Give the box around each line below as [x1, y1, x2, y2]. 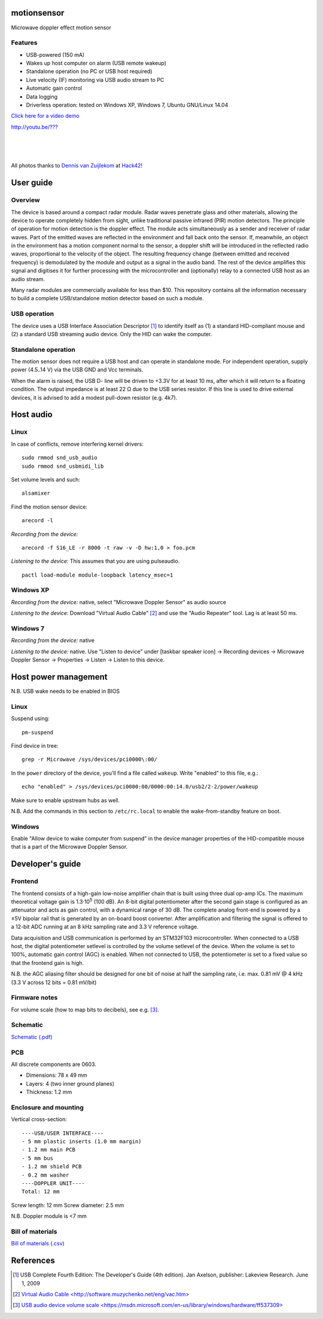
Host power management [11, 672, 108, 682]
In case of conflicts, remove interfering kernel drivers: [11, 440, 144, 447]
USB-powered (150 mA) [26, 51, 85, 58]
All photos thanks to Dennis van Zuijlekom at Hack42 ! [11, 162, 143, 169]
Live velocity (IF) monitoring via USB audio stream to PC [26, 76, 164, 83]
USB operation [11, 310, 54, 318]
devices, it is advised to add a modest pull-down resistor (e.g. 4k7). [11, 394, 178, 401]
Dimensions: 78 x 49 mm [26, 1071, 88, 1079]
